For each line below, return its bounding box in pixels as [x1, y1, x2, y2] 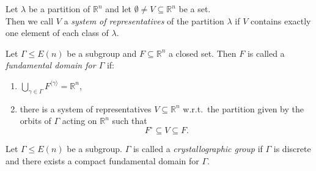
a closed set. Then [168, 46, 237, 59]
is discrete [273, 142, 311, 155]
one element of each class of [6, 26, 109, 39]
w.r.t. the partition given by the [183, 102, 304, 115]
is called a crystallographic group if [133, 142, 263, 155]
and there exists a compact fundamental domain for [6, 155, 199, 167]
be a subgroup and [67, 46, 137, 59]
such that [112, 114, 147, 127]
